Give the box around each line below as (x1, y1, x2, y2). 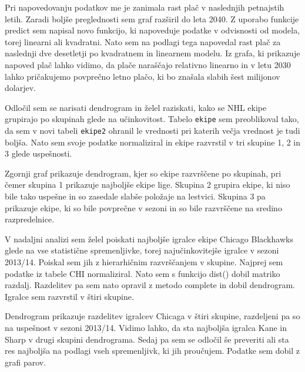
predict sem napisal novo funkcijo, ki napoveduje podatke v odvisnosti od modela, (5, 24, 300, 36)
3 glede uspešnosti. (5, 147, 72, 160)
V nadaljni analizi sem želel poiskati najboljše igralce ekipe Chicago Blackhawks (5, 232, 293, 245)
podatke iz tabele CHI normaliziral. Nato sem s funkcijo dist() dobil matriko (5, 267, 280, 279)
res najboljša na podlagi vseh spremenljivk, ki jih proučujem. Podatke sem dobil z (5, 344, 300, 357)
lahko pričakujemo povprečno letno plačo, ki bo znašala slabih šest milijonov (5, 70, 280, 82)
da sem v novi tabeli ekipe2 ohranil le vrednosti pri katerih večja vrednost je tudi (5, 124, 300, 136)
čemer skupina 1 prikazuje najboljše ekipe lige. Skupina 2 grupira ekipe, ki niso (5, 178, 290, 191)
